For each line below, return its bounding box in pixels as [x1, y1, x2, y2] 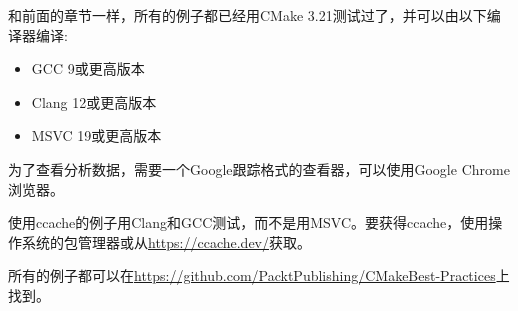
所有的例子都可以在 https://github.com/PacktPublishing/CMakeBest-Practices [8, 265, 496, 286]
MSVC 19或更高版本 [31, 125, 162, 146]
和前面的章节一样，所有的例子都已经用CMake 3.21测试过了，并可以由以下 [8, 5, 487, 25]
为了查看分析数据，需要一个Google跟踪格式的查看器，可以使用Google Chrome [8, 158, 510, 179]
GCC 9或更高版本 [31, 58, 145, 79]
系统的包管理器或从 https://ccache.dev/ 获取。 [21, 231, 312, 252]
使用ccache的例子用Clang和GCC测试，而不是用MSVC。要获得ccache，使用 [8, 212, 489, 233]
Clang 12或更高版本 [31, 91, 157, 112]
